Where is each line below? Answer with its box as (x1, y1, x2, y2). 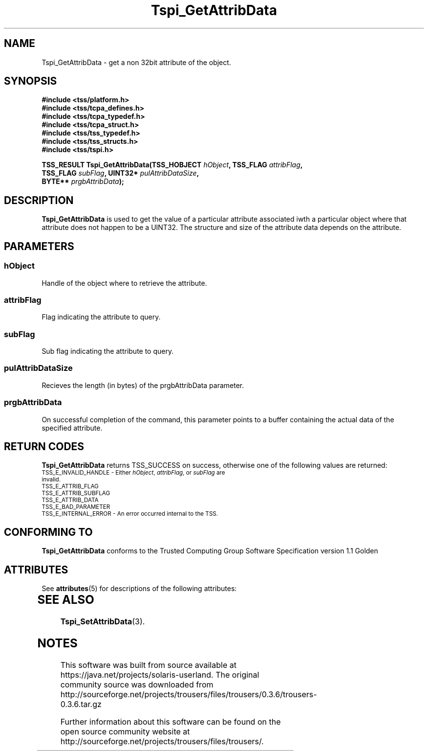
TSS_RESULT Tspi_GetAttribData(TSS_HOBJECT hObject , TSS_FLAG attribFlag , (42, 160, 303, 169)
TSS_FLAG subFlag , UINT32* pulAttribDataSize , (42, 169, 199, 178)
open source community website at (60, 726, 190, 736)
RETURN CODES (4, 440, 85, 453)
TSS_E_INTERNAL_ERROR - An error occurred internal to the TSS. (42, 510, 218, 518)
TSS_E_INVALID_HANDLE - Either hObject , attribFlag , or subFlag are (42, 469, 225, 477)
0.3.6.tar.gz (60, 699, 102, 709)
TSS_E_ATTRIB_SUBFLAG (42, 490, 110, 497)
